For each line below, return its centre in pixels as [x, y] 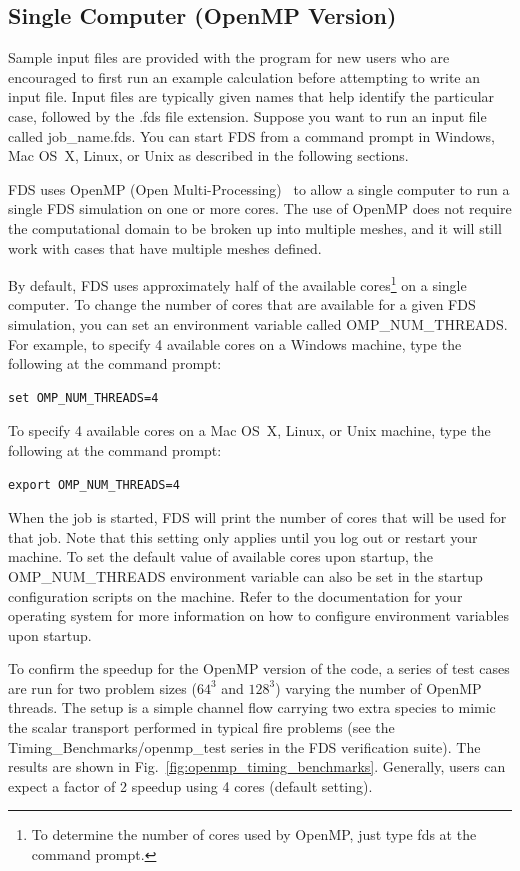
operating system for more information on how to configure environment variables [259, 615]
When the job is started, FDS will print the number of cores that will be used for [257, 517]
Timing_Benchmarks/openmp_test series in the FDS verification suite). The [244, 746]
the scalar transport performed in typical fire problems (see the [201, 727]
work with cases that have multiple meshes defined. [165, 247]
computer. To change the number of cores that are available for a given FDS [242, 304]
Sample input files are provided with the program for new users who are [229, 57]
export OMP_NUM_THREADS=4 [94, 484]
